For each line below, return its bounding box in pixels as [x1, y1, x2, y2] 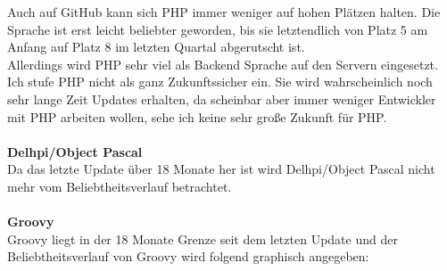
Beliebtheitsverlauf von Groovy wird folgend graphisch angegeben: [7, 247, 369, 266]
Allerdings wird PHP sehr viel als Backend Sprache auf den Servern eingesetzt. [7, 54, 438, 73]
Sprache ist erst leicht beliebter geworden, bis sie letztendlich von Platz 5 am [7, 20, 428, 38]
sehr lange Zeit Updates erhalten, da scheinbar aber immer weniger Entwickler [7, 89, 436, 108]
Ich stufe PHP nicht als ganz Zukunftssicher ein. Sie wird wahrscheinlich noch [7, 72, 433, 91]
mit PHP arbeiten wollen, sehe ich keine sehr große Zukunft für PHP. [7, 107, 387, 126]
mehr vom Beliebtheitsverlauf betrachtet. [7, 177, 232, 195]
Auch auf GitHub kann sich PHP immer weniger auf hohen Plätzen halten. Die [7, 3, 441, 21]
